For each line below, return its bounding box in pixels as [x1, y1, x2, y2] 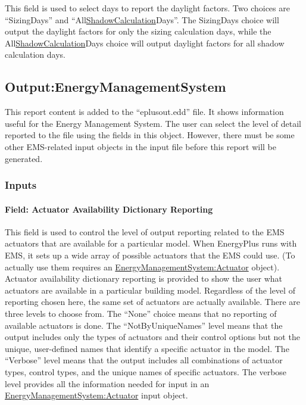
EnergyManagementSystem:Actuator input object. [5, 389, 188, 401]
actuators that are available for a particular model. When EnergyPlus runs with [5, 237, 297, 250]
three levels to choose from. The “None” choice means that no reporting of [5, 307, 277, 319]
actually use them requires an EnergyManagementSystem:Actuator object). [5, 260, 280, 273]
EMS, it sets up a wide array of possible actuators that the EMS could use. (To [5, 248, 295, 261]
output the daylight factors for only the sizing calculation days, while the [5, 25, 271, 38]
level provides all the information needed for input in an [5, 377, 210, 390]
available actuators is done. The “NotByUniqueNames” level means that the [5, 319, 283, 331]
